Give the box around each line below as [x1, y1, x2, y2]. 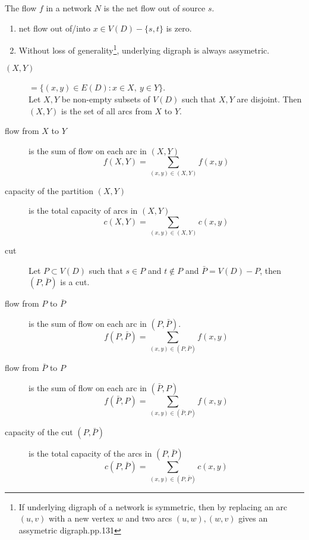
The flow [5, 2, 37, 14]
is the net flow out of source [103, 2, 206, 14]
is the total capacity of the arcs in [29, 447, 152, 460]
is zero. [166, 21, 192, 34]
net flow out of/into [18, 21, 90, 34]
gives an [238, 512, 268, 525]
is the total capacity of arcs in [29, 204, 138, 217]
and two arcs [125, 512, 172, 525]
